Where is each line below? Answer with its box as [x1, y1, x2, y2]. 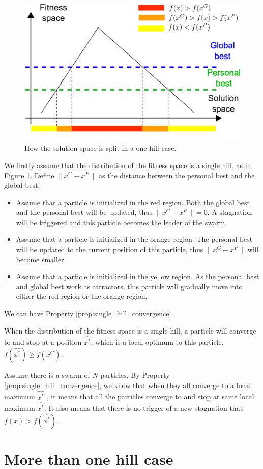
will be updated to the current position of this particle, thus [16, 244, 203, 255]
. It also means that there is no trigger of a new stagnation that [44, 403, 243, 413]
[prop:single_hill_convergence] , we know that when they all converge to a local [4, 379, 251, 390]
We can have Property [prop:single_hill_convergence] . [4, 308, 173, 319]
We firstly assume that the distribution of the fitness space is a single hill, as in [4, 159, 251, 170]
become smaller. [16, 254, 66, 264]
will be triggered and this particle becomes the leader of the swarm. [16, 216, 227, 227]
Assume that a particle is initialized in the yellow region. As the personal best [16, 271, 259, 282]
